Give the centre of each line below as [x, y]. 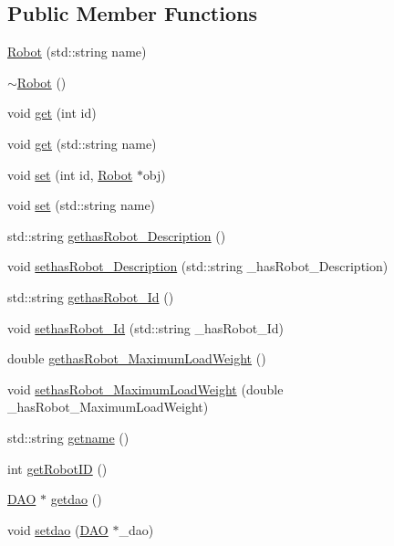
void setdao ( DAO [58, 529]
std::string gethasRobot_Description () [117, 235]
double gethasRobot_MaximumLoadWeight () [137, 358]
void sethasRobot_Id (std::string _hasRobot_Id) [146, 327]
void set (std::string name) [82, 205]
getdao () [76, 499]
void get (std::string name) [82, 143]
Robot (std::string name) [77, 52]
